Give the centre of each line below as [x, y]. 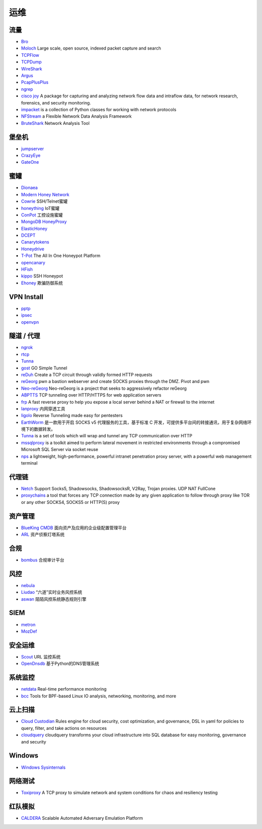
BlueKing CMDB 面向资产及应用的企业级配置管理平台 [74, 528]
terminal [29, 463]
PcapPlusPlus [35, 82]
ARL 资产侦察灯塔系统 [43, 535]
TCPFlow [30, 55]
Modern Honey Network [45, 194]
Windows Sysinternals [43, 767]
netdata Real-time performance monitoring [64, 689]
